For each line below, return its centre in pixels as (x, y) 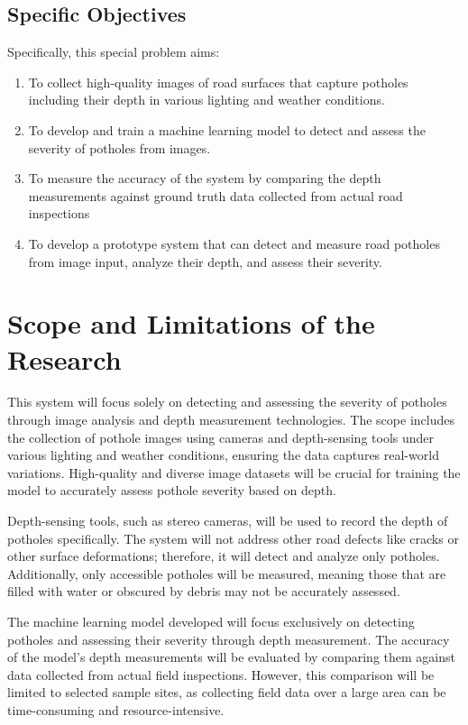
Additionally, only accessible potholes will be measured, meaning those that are (227, 573)
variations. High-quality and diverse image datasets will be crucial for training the (234, 472)
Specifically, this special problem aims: (114, 52)
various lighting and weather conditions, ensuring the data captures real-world (223, 455)
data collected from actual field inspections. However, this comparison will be (221, 674)
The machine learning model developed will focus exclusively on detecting (211, 621)
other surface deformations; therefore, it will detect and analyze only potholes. (224, 556)
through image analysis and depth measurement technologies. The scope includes (231, 420)
